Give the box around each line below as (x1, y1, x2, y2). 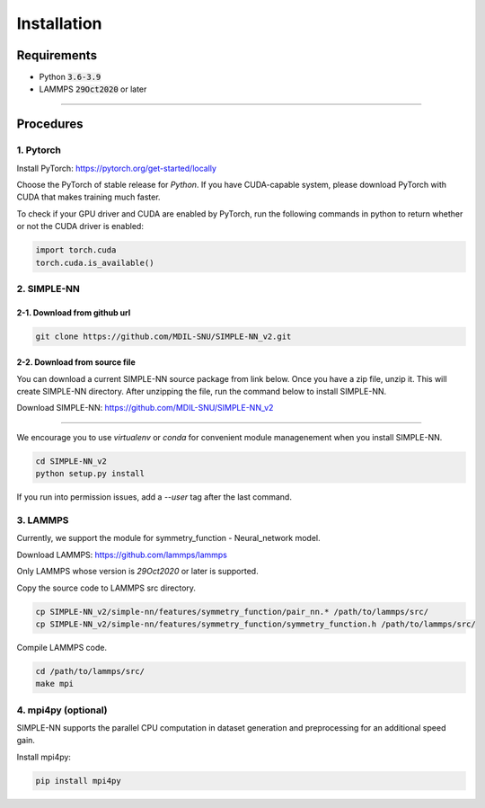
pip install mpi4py (35, 776, 121, 786)
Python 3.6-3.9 (39, 72, 101, 83)
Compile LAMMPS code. (16, 642, 108, 653)
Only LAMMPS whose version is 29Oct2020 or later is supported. (16, 566, 260, 577)
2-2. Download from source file (16, 357, 136, 368)
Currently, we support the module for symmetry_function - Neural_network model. (16, 533, 321, 544)
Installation (16, 13, 102, 33)
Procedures (16, 117, 84, 132)
